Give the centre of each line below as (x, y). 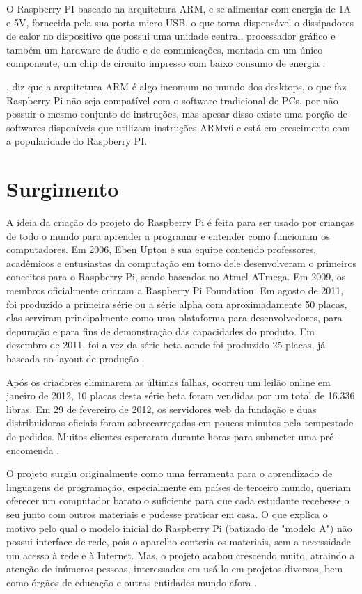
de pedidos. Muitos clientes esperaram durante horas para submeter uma (162, 436)
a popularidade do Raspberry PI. (77, 141)
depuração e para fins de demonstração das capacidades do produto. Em (160, 331)
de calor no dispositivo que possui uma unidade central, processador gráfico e (171, 36)
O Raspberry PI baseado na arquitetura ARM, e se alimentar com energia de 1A (179, 8)
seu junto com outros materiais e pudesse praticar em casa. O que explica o (167, 514)
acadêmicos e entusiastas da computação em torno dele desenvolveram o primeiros (181, 263)
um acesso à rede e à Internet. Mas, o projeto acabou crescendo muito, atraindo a (181, 555)
